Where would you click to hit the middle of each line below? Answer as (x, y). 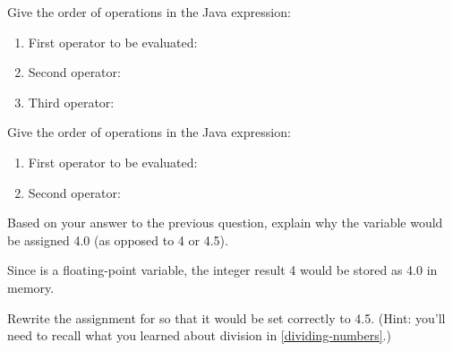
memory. (31, 287)
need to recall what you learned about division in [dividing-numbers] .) (199, 335)
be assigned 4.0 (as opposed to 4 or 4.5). (118, 240)
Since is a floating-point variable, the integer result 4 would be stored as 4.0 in (222, 270)
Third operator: (71, 102)
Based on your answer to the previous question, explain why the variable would (225, 223)
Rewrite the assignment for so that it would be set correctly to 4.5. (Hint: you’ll (226, 317)
